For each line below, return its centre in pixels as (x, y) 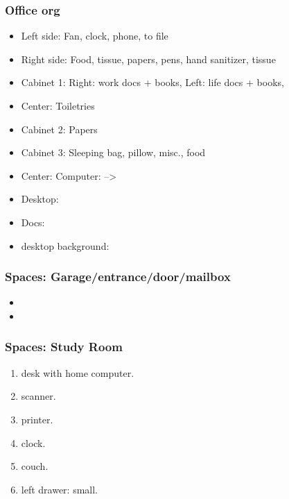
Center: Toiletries (58, 105)
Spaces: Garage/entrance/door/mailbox (118, 277)
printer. (37, 419)
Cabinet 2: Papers (59, 129)
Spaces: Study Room (64, 347)
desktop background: (65, 245)
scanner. (38, 396)
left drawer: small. (60, 489)
